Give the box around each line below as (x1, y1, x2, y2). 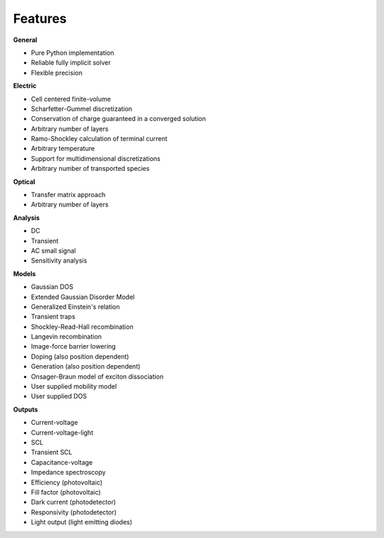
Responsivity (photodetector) (31, 507, 117, 516)
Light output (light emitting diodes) (31, 518, 133, 527)
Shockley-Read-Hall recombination (31, 322, 134, 331)
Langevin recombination (31, 332, 102, 341)
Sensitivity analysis (31, 256, 87, 265)
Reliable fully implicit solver (31, 58, 111, 67)
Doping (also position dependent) (31, 352, 129, 361)
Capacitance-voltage (31, 458, 93, 466)
